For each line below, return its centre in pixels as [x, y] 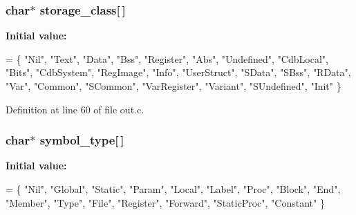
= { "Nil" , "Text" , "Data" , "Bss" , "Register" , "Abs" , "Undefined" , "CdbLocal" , [167, 58]
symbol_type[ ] [82, 140]
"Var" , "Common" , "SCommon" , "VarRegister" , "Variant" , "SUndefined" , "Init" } [174, 86]
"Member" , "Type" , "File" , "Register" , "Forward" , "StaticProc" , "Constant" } [165, 202]
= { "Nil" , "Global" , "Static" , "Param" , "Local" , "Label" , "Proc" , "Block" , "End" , [173, 189]
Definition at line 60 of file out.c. [75, 109]
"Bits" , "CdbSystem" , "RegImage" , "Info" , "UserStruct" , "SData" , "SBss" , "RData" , [178, 72]
